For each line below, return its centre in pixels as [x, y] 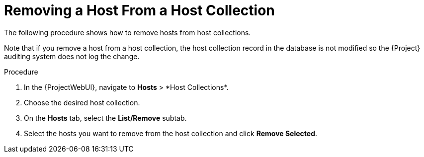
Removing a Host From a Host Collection [139, 10]
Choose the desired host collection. [82, 102]
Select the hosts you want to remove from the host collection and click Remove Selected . [171, 133]
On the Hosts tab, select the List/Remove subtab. [105, 118]
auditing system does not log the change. [72, 56]
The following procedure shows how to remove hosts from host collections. [127, 32]
